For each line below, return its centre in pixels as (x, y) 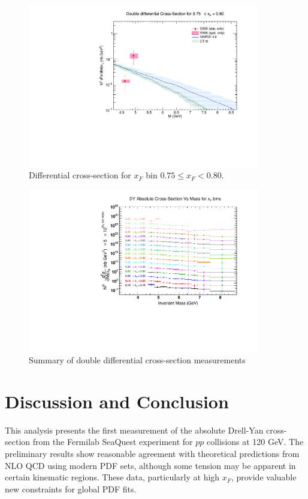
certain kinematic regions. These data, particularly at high (112, 477)
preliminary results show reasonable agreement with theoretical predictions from (152, 454)
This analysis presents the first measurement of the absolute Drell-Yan (134, 430)
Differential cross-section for (80, 175)
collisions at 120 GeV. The (255, 442)
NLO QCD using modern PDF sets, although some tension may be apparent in (150, 465)
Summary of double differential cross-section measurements (137, 360)
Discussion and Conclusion (117, 401)
